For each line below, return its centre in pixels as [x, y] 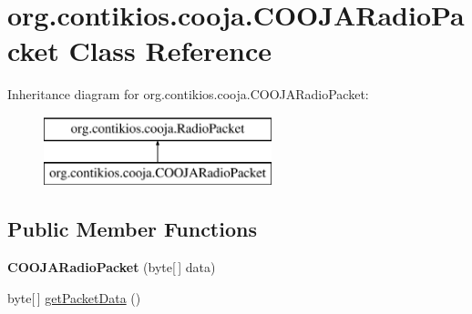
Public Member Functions [132, 229]
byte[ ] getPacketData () [74, 297]
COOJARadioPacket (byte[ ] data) [112, 267]
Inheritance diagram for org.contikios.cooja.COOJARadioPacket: [188, 94]
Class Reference [170, 51]
